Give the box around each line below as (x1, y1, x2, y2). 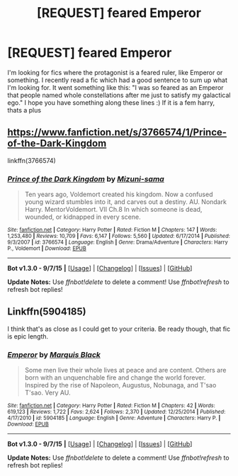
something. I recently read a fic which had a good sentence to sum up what (7, 76, 228, 84)
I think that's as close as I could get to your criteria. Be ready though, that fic (7, 324, 231, 333)
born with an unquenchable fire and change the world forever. (24, 373, 206, 382)
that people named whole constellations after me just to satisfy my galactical (7, 91, 231, 99)
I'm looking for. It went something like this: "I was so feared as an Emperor (7, 83, 225, 91)
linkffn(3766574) (7, 156, 57, 164)
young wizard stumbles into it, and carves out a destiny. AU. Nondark (24, 198, 227, 206)
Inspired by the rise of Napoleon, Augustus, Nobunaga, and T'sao (24, 381, 217, 390)
